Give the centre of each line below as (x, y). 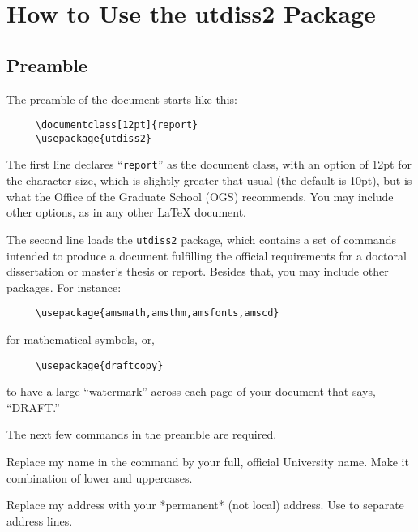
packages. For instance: (64, 287)
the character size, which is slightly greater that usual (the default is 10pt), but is (209, 180)
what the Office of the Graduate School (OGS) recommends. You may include (200, 196)
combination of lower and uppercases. (100, 477)
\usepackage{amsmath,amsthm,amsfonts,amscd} (157, 313)
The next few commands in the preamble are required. (142, 434)
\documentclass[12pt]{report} (117, 125)
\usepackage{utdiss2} (93, 138)
